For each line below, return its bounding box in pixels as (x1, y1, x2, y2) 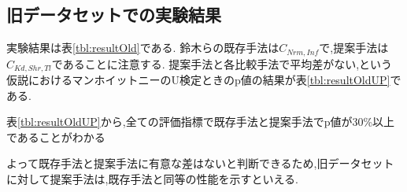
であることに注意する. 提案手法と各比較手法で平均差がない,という (51, 55, 393, 72)
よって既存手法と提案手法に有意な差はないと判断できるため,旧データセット (6, 155, 394, 172)
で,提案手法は (319, 39, 389, 56)
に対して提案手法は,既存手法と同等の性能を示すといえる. (6, 171, 298, 187)
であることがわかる (6, 128, 105, 145)
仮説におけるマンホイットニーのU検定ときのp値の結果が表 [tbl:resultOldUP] (6, 72, 390, 88)
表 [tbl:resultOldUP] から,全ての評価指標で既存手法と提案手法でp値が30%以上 (6, 113, 395, 130)
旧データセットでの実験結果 (6, 2, 221, 27)
